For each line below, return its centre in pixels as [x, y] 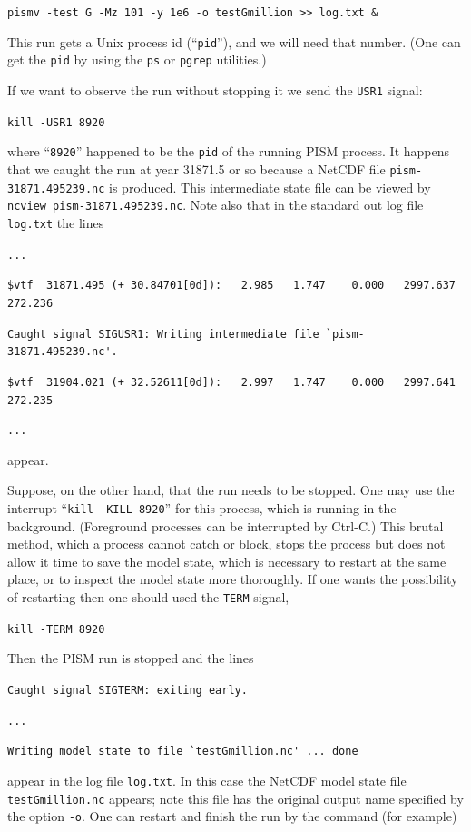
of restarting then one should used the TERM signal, [148, 597]
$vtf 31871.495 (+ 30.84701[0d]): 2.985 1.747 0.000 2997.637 [231, 286]
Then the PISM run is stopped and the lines [131, 658]
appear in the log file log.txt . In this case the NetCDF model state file [207, 780]
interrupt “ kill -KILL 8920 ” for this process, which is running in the [202, 508]
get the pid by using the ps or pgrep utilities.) [137, 59]
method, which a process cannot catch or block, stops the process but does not [226, 544]
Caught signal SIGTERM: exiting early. [128, 690]
